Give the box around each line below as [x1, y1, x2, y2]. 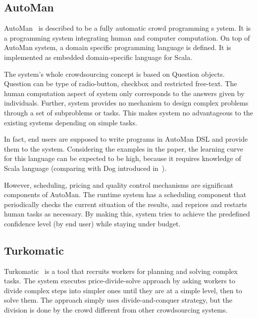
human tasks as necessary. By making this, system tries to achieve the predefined [4, 209, 250, 219]
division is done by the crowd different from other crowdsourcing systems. [4, 305, 228, 315]
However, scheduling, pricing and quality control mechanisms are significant [4, 179, 234, 190]
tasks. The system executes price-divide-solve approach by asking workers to [4, 275, 235, 286]
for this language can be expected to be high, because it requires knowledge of [4, 153, 241, 163]
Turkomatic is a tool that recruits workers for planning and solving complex [4, 265, 238, 276]
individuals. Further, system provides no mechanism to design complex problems [4, 98, 249, 108]
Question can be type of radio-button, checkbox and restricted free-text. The [4, 78, 237, 89]
